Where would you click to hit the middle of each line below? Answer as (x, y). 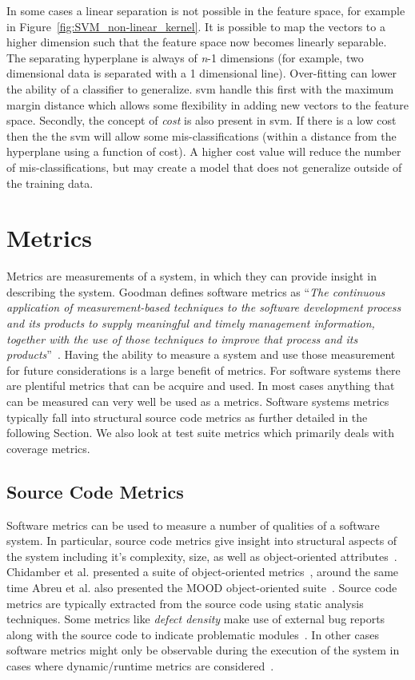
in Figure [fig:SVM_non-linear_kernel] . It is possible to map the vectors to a (196, 26)
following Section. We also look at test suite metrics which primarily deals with (201, 433)
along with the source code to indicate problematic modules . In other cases (193, 634)
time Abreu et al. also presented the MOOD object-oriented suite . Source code (202, 587)
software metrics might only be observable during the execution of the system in (203, 650)
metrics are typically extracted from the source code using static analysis (185, 603)
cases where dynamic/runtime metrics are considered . (140, 665)
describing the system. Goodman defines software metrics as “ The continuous (196, 291)
